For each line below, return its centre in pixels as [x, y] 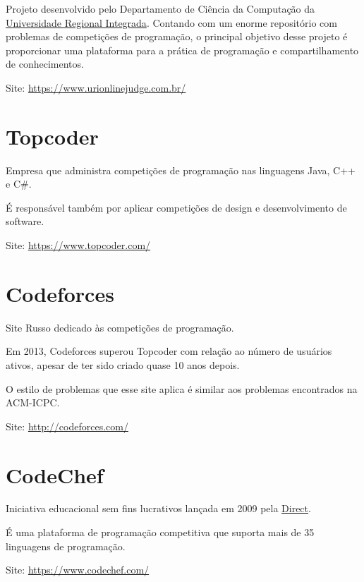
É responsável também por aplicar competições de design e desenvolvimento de [176, 207]
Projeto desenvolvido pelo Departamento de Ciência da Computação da [160, 8]
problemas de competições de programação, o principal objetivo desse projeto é [177, 36]
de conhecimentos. [45, 64]
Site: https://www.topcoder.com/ [78, 245]
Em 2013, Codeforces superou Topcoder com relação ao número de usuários [169, 351]
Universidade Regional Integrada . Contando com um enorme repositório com [171, 22]
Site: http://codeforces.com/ [67, 426]
